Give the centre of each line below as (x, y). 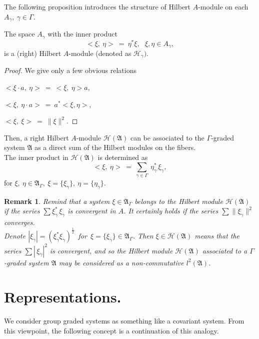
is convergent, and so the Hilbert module (111, 250)
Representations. (63, 297)
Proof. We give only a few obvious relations (70, 70)
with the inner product (82, 34)
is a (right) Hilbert (33, 53)
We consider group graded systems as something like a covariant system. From (124, 321)
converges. (19, 222)
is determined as (123, 157)
